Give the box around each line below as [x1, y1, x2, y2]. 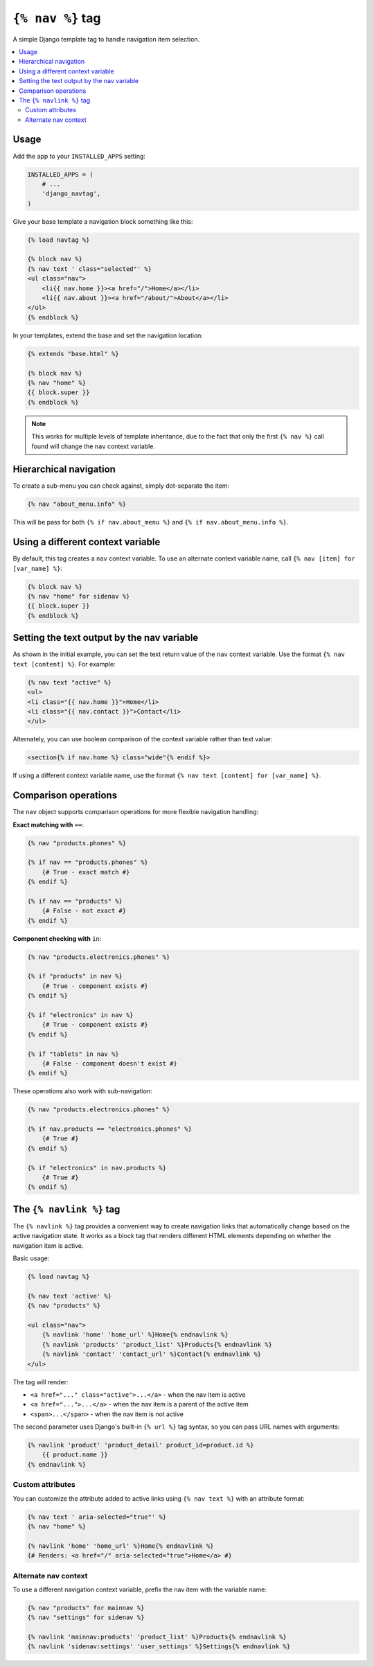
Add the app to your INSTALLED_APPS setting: [12, 152, 145, 160]
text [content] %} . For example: [12, 660, 116, 668]
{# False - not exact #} [42, 907, 127, 915]
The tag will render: [12, 1377, 69, 1386]
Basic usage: [12, 1254, 50, 1262]
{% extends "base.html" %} [27, 350, 119, 358]
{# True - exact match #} [42, 868, 130, 876]
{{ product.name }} [42, 1451, 109, 1458]
